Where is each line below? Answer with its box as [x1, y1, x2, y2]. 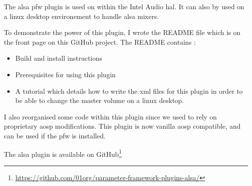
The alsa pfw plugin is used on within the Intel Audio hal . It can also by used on [4, 1, 244, 11]
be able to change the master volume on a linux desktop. [15, 95, 184, 105]
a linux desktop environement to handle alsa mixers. [4, 11, 159, 21]
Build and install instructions [15, 53, 102, 63]
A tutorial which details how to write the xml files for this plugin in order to [15, 85, 243, 96]
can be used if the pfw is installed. [4, 130, 106, 140]
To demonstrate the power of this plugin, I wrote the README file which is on [4, 27, 241, 37]
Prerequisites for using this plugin [15, 69, 116, 79]
